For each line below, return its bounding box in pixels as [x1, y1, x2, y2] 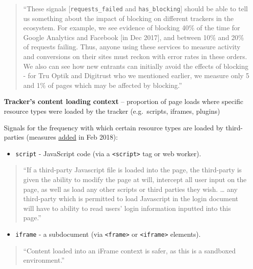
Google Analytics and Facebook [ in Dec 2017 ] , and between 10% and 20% [23, 32, 244, 42]
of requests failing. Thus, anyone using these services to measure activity [23, 41, 241, 52]
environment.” [23, 255, 65, 265]
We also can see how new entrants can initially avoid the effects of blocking [23, 61, 249, 71]
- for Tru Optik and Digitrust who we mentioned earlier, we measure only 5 [23, 70, 250, 81]
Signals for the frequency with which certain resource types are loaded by [4, 122, 224, 132]
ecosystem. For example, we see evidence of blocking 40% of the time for [23, 22, 240, 33]
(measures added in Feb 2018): [26, 132, 118, 142]
